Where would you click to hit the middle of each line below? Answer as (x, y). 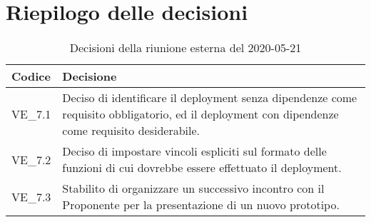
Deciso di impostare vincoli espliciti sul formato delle (194, 151)
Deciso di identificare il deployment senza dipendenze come (210, 98)
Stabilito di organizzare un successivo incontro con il (193, 188)
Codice (31, 76)
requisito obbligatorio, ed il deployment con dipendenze (200, 114)
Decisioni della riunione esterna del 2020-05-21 (185, 48)
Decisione (90, 76)
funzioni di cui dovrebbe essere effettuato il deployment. (202, 168)
